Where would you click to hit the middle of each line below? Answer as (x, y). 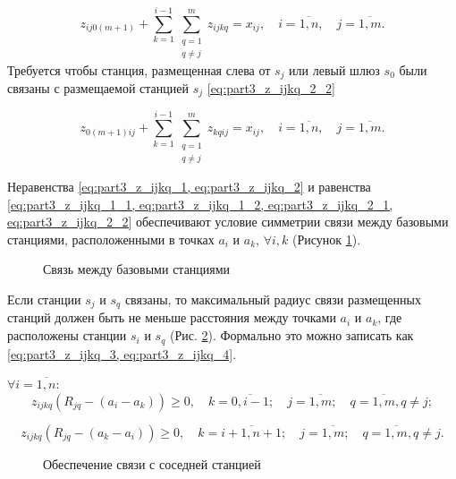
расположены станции (67, 335)
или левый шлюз (334, 69)
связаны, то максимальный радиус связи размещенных (273, 299)
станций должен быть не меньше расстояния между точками (172, 317)
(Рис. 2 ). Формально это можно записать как (291, 335)
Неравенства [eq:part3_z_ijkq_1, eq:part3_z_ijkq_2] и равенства (189, 187)
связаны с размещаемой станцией (98, 88)
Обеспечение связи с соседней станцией (152, 463)
